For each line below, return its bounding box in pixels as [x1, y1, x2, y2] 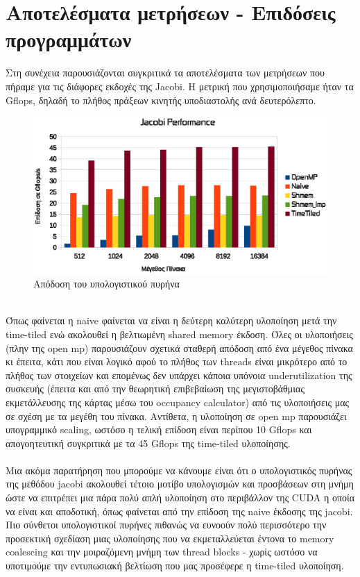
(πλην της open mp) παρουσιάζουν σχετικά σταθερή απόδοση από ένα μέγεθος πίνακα [6, 340, 353, 355]
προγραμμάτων [6, 25, 132, 53]
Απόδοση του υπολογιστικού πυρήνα [33, 276, 180, 291]
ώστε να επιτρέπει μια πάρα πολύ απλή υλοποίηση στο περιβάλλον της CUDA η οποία [6, 490, 355, 505]
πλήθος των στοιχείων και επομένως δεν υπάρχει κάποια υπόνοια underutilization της [6, 367, 352, 382]
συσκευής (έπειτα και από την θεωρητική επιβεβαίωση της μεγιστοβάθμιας [6, 381, 305, 396]
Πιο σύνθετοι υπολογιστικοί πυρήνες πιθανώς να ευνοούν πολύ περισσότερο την [6, 517, 327, 532]
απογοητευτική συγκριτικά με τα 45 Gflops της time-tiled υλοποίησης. [6, 435, 291, 450]
